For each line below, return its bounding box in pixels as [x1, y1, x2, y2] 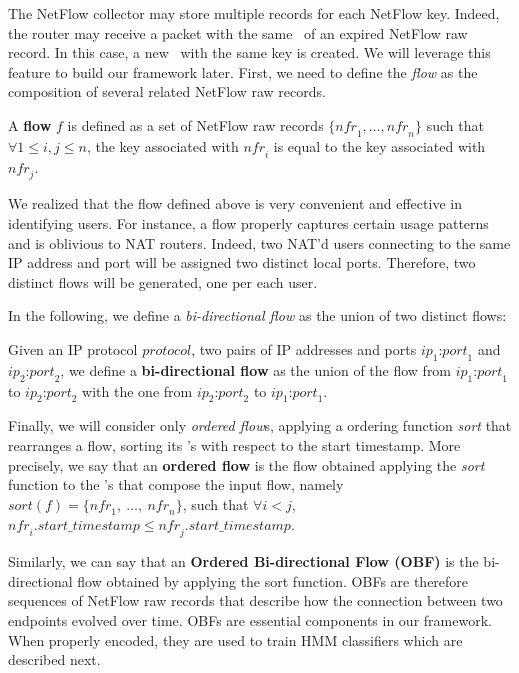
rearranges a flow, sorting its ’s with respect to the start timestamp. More [8, 434, 461, 455]
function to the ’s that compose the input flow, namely [8, 474, 344, 495]
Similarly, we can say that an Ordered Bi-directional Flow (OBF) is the [8, 551, 479, 572]
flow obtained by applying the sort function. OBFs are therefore [77, 570, 469, 591]
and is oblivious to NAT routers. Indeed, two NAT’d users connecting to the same [8, 232, 511, 253]
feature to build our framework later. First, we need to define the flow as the [8, 61, 478, 82]
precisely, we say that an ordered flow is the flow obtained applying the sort [8, 454, 485, 475]
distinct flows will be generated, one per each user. [8, 271, 318, 292]
